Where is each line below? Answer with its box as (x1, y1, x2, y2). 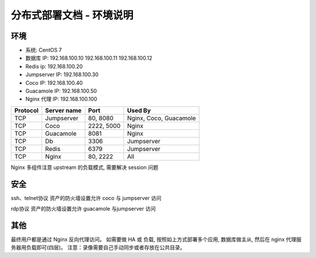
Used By (126, 106, 152, 114)
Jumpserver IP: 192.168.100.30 (25, 71, 99, 78)
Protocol (14, 106, 39, 114)
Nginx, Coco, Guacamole (126, 114, 196, 122)
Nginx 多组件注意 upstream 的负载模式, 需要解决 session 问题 (11, 164, 159, 171)
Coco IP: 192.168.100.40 (25, 79, 83, 86)
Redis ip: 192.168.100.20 (25, 63, 83, 70)
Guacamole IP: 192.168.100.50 (25, 88, 97, 95)
